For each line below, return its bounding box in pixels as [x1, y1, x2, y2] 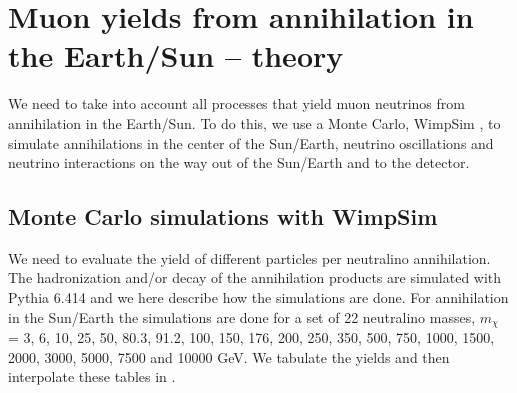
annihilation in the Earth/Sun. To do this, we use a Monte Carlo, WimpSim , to [8, 112, 501, 133]
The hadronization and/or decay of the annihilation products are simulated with [8, 267, 502, 288]
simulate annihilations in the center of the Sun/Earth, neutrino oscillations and [8, 132, 494, 153]
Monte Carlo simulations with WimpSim [8, 201, 438, 232]
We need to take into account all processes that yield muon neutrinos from [8, 93, 465, 114]
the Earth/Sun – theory [8, 35, 344, 76]
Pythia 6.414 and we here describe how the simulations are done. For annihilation [8, 287, 509, 308]
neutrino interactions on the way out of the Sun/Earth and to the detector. [8, 152, 470, 173]
